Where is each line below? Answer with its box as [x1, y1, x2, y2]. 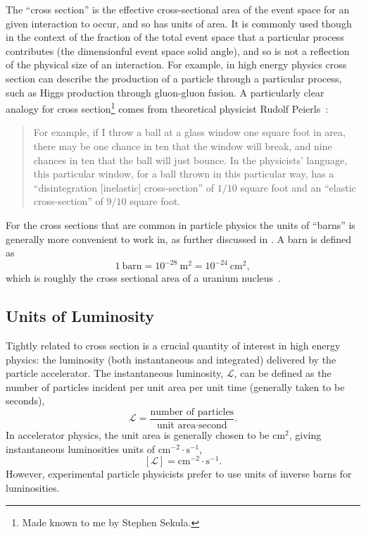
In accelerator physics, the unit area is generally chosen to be [6, 428, 270, 442]
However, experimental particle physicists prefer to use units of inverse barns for [6, 466, 352, 481]
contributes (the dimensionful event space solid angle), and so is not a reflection [6, 43, 350, 58]
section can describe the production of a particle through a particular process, [6, 70, 342, 85]
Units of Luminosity [6, 305, 155, 327]
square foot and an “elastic [240, 180, 356, 194]
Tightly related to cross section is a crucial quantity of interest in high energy [6, 338, 341, 353]
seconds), [6, 393, 45, 408]
